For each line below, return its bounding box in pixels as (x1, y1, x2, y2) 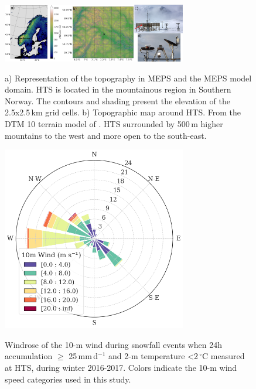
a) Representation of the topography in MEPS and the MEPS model (5, 71, 252, 84)
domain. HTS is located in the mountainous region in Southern (5, 83, 231, 95)
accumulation (5, 350, 53, 362)
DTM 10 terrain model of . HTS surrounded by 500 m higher (5, 118, 223, 130)
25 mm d (69, 350, 98, 362)
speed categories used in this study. (5, 373, 131, 385)
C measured (202, 350, 245, 362)
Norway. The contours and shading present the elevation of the (5, 94, 230, 107)
